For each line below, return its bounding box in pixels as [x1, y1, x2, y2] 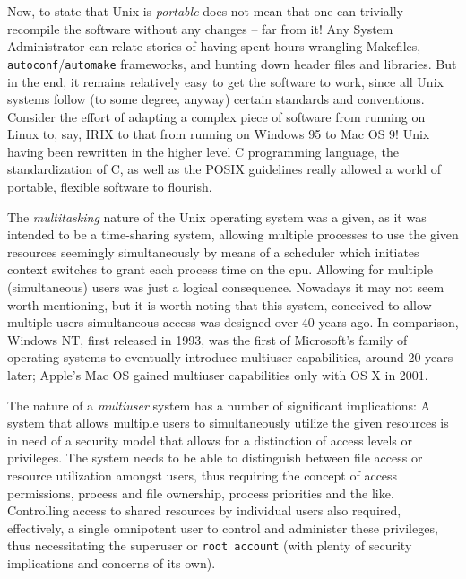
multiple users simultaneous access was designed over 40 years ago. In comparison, [7, 313, 459, 332]
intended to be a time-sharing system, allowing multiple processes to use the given [7, 225, 459, 244]
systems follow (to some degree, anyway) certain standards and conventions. [7, 90, 425, 108]
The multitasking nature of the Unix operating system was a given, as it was [7, 207, 427, 226]
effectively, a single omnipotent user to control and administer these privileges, [7, 518, 438, 537]
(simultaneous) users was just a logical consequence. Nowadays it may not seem [7, 278, 444, 297]
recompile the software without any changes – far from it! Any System [7, 19, 393, 38]
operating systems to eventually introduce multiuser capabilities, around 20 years [7, 348, 453, 367]
